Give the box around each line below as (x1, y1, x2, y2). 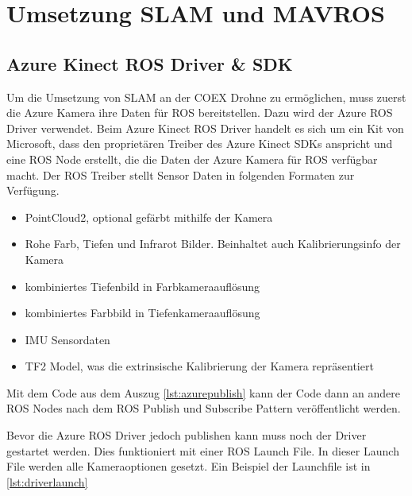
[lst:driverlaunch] (6, 473, 88, 490)
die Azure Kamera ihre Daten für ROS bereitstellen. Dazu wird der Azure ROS (6, 104, 393, 121)
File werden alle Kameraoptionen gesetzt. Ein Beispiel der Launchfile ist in (6, 458, 371, 475)
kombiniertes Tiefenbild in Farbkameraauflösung (25, 277, 260, 294)
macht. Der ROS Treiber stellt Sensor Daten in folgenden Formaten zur (6, 166, 355, 183)
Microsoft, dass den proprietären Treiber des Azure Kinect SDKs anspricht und (6, 135, 393, 152)
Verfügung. (6, 182, 60, 199)
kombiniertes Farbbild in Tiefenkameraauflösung (25, 304, 260, 321)
